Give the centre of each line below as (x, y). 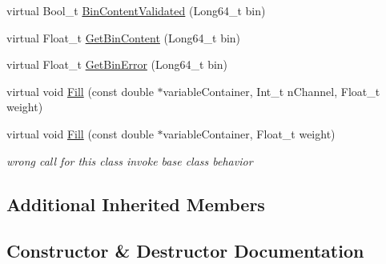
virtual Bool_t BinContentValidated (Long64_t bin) (136, 10)
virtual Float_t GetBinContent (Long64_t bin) (124, 37)
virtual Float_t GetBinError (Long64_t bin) (117, 64)
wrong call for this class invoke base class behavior (130, 160)
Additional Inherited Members (136, 204)
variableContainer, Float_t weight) (249, 133)
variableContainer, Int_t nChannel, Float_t (271, 91)
